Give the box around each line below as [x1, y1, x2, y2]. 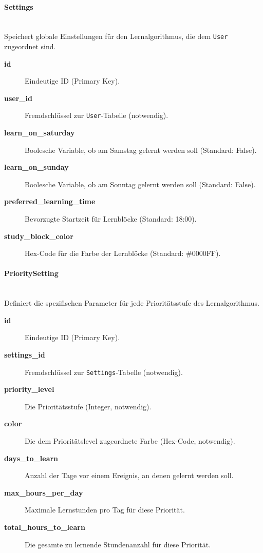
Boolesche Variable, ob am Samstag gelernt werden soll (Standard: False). [25, 144, 257, 155]
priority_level [4, 384, 54, 394]
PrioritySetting [4, 268, 59, 279]
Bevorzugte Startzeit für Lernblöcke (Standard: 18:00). [25, 213, 197, 224]
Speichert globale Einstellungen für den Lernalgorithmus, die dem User [4, 31, 228, 42]
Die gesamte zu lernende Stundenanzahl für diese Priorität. [25, 539, 211, 549]
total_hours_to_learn [4, 522, 85, 532]
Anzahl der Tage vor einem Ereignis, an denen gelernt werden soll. [25, 470, 234, 481]
